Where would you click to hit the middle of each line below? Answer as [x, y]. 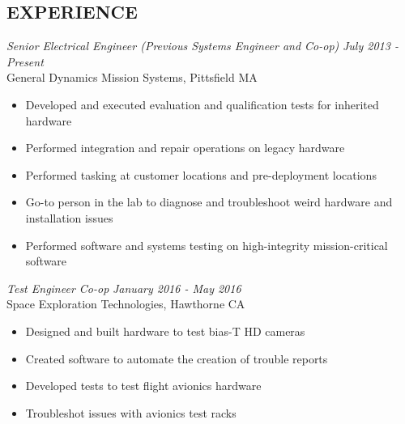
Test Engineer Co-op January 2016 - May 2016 [124, 288]
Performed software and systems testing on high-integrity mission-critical [207, 245]
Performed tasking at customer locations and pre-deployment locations [201, 174]
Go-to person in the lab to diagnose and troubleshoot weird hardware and [209, 202]
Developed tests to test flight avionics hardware [143, 386]
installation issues [69, 217]
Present [25, 61]
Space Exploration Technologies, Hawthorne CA [126, 304]
